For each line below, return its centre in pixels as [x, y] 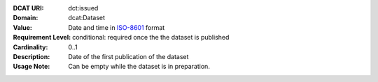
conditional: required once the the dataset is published [151, 38]
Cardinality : [30, 47]
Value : [23, 27]
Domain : [26, 18]
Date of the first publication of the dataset [128, 56]
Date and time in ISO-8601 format [117, 27]
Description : [31, 56]
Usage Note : [31, 67]
